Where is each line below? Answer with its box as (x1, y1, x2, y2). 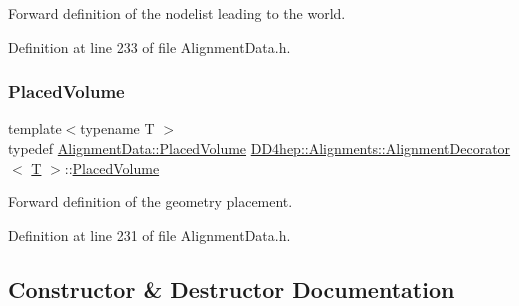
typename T (80, 118, 155, 139)
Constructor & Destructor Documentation (8, 273, 455, 304)
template (8, 118, 62, 139)
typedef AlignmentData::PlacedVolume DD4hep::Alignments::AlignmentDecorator (8, 138, 511, 158)
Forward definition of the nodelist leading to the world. (8, 3, 346, 23)
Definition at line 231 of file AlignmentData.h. (8, 224, 291, 245)
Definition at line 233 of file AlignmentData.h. (8, 36, 291, 57)
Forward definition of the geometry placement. (8, 191, 293, 212)
